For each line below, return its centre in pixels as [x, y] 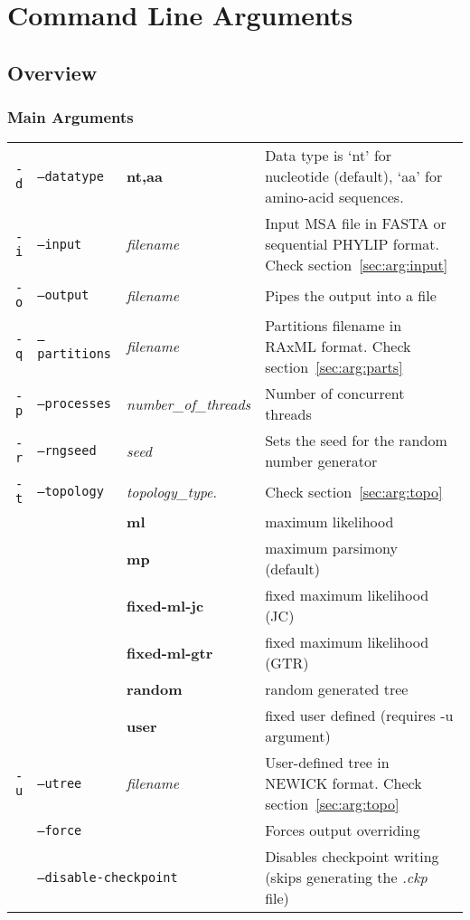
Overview [52, 72]
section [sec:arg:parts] [334, 367]
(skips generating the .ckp [346, 877]
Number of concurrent [335, 394]
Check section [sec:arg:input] [357, 265]
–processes [75, 404]
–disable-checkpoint [108, 877]
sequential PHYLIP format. [352, 244]
